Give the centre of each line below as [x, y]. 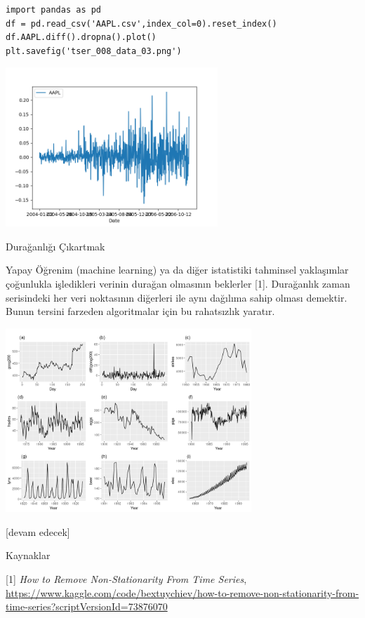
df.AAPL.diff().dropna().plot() [81, 38]
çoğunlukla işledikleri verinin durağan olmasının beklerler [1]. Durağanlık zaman [178, 283]
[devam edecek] [38, 531]
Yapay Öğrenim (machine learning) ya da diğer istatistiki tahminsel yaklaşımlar [177, 270]
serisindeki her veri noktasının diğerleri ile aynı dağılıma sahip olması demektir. [177, 297]
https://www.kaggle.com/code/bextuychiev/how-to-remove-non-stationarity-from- [182, 592]
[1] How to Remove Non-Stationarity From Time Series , [126, 578]
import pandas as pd [54, 10]
